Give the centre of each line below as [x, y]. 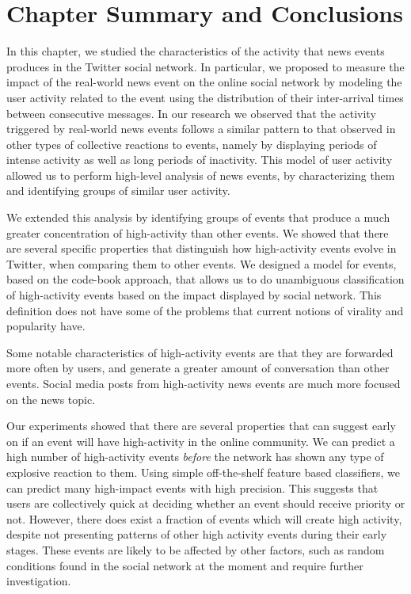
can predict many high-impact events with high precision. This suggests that [192, 487]
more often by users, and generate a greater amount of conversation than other [198, 368]
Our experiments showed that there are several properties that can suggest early [201, 426]
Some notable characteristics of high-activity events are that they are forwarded [200, 352]
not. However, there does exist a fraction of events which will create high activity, [204, 518]
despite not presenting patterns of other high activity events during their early [197, 534]
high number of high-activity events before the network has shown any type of [195, 457]
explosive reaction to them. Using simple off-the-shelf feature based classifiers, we [203, 472]
